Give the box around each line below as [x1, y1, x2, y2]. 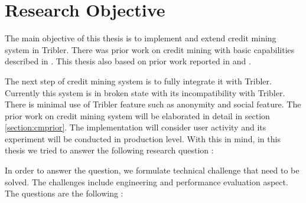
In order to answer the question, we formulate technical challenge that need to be [5, 164, 300, 176]
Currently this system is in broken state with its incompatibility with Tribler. [5, 86, 285, 99]
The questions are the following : [5, 187, 123, 199]
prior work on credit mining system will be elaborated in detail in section [5, 109, 270, 122]
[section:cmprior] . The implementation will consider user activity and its [5, 121, 266, 133]
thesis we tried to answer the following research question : [5, 144, 214, 156]
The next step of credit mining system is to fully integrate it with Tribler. [5, 74, 272, 87]
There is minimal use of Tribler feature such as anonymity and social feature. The [5, 98, 301, 110]
